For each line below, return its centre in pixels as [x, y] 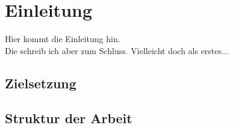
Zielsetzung [41, 83]
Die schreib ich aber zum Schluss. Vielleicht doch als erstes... [117, 50]
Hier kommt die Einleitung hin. [63, 39]
